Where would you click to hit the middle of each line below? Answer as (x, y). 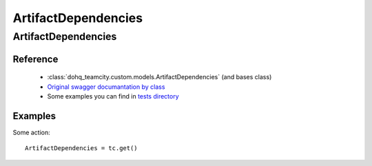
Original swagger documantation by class (106, 87)
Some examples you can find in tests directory (113, 96)
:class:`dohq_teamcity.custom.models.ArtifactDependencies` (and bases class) (159, 77)
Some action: (32, 132)
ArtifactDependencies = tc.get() (81, 148)
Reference (35, 59)
